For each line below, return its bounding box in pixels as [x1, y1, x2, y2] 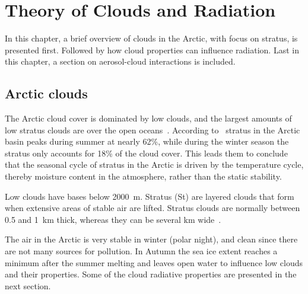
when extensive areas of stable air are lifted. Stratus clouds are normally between [5, 202, 300, 214]
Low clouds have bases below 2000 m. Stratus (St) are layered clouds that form [5, 190, 294, 202]
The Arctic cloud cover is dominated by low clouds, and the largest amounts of [5, 112, 292, 124]
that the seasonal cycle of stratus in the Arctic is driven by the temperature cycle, [5, 158, 304, 171]
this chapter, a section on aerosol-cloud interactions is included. [5, 55, 236, 68]
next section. [5, 279, 51, 292]
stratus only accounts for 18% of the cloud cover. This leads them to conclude [5, 146, 288, 159]
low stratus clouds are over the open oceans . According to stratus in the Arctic [5, 123, 300, 136]
